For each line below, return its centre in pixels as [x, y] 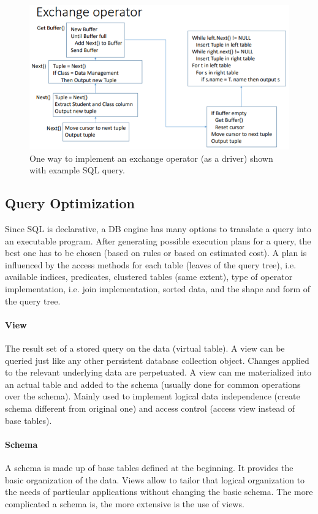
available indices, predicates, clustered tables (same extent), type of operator [149, 277]
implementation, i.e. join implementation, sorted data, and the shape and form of [158, 289]
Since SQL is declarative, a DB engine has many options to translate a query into [158, 229]
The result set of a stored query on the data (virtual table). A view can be [145, 348]
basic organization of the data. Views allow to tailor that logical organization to [155, 479]
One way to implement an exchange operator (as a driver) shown [151, 158]
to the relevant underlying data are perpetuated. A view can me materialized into [158, 372]
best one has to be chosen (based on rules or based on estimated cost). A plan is [156, 253]
